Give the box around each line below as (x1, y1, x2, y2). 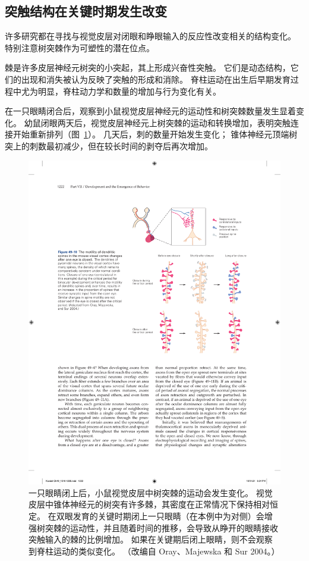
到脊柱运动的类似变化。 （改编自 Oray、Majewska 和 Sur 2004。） (29, 544, 280, 557)
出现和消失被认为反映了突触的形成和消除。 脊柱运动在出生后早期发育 (21, 73, 291, 85)
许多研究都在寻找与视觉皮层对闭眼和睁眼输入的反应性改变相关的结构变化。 (5, 30, 296, 42)
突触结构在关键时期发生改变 (5, 2, 167, 20)
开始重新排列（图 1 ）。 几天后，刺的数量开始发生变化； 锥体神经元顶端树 (12, 128, 298, 140)
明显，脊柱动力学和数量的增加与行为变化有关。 (37, 84, 221, 97)
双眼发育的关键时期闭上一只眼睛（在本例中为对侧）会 (56, 510, 264, 522)
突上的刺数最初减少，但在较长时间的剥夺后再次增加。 (5, 139, 213, 152)
